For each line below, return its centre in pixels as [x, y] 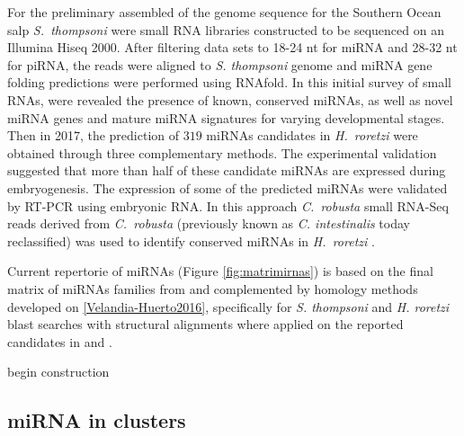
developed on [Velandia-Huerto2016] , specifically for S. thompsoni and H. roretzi [228, 306]
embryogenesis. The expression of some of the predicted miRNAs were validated [228, 187]
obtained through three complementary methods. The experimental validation [222, 152]
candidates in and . [60, 341]
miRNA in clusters [97, 420]
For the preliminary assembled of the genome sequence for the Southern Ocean [224, 12]
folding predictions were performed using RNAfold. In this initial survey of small [229, 82]
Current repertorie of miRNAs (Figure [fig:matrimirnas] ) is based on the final [220, 271]
